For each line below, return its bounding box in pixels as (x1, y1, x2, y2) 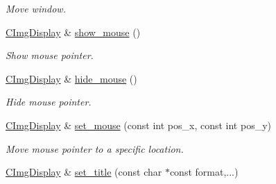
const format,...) (169, 165, 239, 179)
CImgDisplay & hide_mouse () (6, 71, 137, 85)
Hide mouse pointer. (6, 94, 92, 109)
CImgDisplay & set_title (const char (6, 165, 162, 179)
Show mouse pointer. (6, 48, 94, 62)
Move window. (6, 1, 66, 15)
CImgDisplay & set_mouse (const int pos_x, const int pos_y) (6, 117, 271, 132)
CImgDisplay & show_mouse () (6, 24, 141, 39)
